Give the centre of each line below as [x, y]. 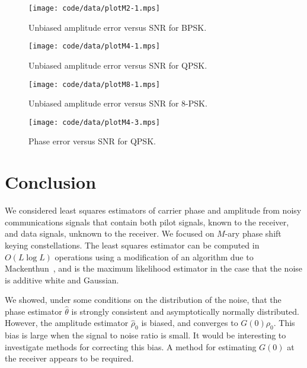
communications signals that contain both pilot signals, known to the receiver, [147, 222]
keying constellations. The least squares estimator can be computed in [132, 245]
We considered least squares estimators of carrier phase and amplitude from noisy [153, 210]
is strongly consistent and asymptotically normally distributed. [185, 311]
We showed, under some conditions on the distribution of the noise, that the [143, 300]
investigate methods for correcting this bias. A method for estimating [131, 346]
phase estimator [33, 311]
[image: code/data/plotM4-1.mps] [94, 46]
